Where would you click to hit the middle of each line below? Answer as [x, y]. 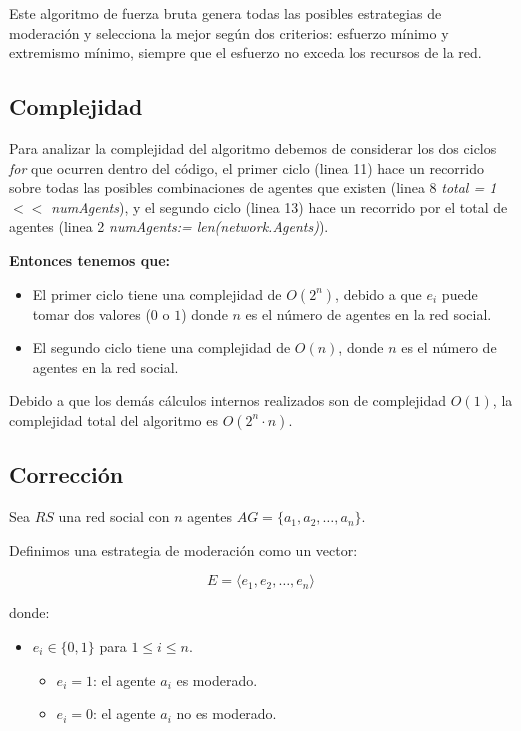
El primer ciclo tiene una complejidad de [157, 293]
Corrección [66, 474]
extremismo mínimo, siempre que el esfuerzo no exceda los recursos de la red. [245, 52]
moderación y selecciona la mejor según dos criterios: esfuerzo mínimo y [229, 32]
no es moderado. [226, 713]
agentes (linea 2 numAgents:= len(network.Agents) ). [169, 226]
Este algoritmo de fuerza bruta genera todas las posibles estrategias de [225, 13]
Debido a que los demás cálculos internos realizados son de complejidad [228, 400]
